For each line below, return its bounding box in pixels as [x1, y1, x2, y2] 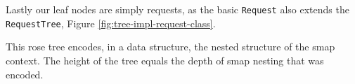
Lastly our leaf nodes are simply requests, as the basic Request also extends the [6, 2, 349, 16]
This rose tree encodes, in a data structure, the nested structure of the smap [6, 39, 335, 54]
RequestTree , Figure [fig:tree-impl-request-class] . [6, 15, 216, 30]
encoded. [6, 66, 44, 81]
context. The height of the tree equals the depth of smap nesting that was [6, 52, 324, 67]
